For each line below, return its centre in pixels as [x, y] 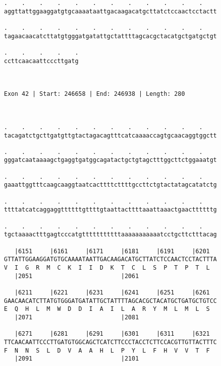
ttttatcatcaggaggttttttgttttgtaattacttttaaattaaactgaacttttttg [110, 210]
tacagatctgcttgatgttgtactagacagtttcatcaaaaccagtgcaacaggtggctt [110, 135]
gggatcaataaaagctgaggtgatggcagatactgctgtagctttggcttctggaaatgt [110, 160]
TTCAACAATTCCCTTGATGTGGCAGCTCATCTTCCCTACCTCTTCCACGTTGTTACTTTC [110, 342]
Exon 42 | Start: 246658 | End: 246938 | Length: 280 [95, 94]
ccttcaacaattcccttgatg [41, 61]
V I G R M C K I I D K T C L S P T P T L [107, 268]
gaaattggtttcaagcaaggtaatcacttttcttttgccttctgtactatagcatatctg [110, 185]
